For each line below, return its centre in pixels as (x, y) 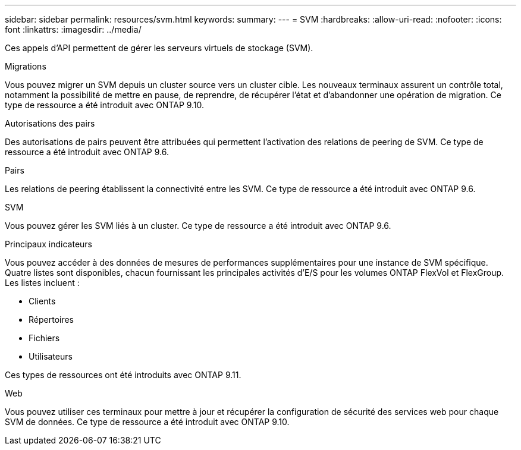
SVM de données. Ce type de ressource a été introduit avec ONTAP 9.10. (147, 422)
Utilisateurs (51, 356)
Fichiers (44, 338)
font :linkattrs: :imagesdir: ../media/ (73, 29)
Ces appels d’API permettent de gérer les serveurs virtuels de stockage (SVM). (159, 48)
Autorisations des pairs (50, 123)
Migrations (26, 66)
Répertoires (51, 320)
